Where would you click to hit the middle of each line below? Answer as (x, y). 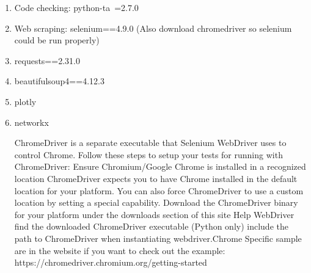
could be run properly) (57, 40)
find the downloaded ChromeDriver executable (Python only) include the (151, 226)
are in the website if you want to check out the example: (120, 250)
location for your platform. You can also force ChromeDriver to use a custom (159, 190)
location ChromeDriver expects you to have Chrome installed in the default (156, 178)
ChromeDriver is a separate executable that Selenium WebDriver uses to (150, 143)
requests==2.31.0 (47, 60)
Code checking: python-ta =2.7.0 (76, 7)
